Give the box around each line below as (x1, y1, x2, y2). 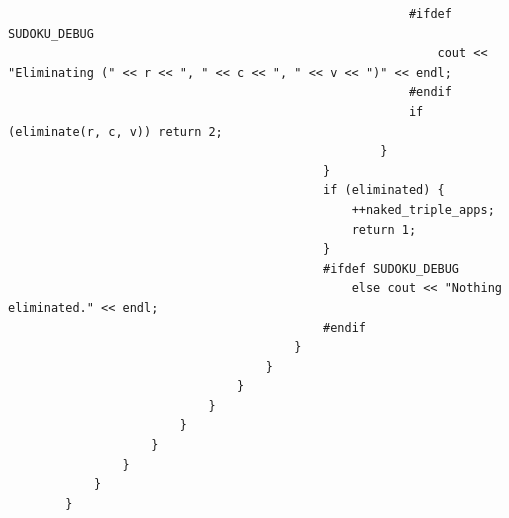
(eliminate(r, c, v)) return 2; (8, 124, 223, 139)
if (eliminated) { (323, 183, 445, 198)
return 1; (351, 222, 417, 237)
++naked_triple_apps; (351, 202, 495, 217)
